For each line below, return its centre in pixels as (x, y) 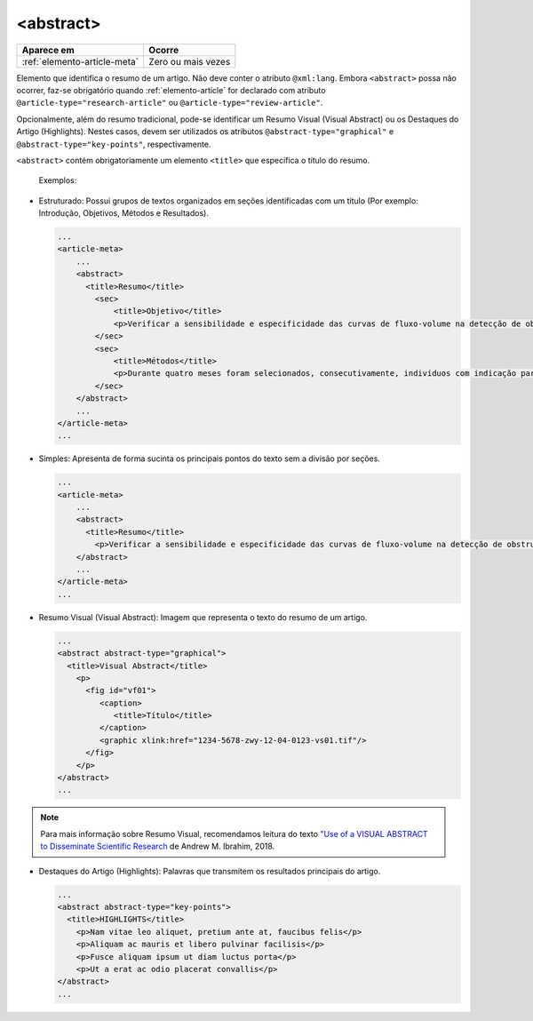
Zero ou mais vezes (189, 61)
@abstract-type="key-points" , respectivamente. (114, 144)
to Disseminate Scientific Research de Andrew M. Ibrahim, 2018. (158, 846)
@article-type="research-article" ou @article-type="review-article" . (170, 103)
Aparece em (48, 50)
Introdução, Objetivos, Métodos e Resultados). (123, 213)
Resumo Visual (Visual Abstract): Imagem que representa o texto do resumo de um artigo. (203, 617)
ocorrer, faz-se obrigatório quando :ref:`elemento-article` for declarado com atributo (171, 90)
